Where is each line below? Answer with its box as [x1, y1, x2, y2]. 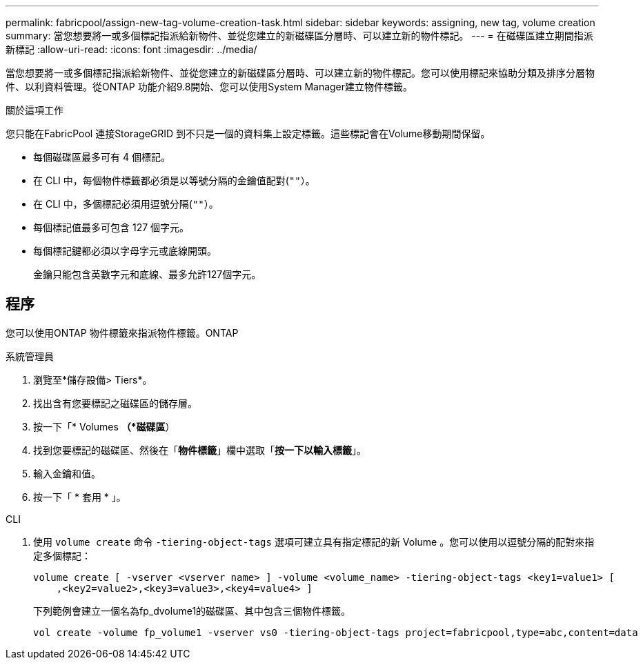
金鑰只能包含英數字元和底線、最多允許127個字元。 [33, 268, 261, 280]
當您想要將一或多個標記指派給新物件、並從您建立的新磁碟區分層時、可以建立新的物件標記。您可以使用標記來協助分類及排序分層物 [6, 67, 595, 79]
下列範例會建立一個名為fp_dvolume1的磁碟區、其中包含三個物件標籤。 [33, 604, 351, 617]
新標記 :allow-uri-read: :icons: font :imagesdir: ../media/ [6, 43, 257, 55]
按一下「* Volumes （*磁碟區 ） [33, 420, 175, 433]
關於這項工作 [6, 104, 63, 116]
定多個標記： [33, 549, 91, 562]
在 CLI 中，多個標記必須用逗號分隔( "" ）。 [33, 198, 219, 210]
